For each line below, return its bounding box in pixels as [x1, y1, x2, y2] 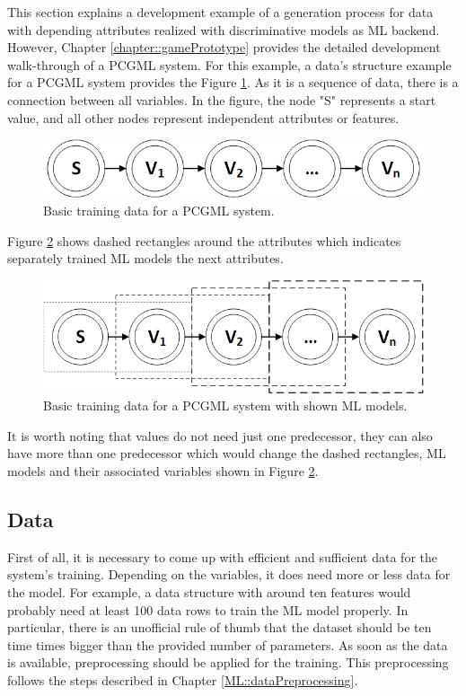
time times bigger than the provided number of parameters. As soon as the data [7, 635, 448, 654]
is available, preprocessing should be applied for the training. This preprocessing [7, 653, 449, 672]
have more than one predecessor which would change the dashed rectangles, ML [7, 444, 446, 463]
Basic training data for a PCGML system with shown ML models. [43, 396, 408, 415]
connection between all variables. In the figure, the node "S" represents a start [7, 90, 436, 109]
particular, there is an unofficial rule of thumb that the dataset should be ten [7, 618, 432, 637]
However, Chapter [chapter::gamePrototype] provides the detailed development [7, 38, 441, 57]
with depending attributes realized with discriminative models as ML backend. [7, 20, 440, 39]
